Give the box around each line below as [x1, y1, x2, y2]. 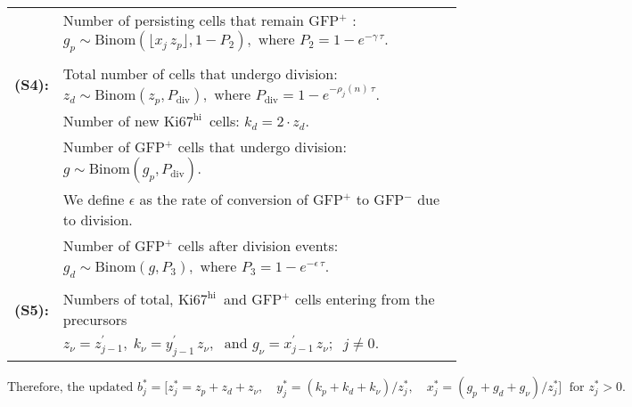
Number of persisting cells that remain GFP [62, 10, 340, 30]
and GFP [224, 289, 283, 310]
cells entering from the [294, 289, 435, 310]
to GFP [356, 188, 405, 209]
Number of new [62, 110, 160, 131]
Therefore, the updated [7, 381, 134, 395]
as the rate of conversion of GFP [139, 188, 343, 209]
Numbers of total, [62, 289, 174, 310]
